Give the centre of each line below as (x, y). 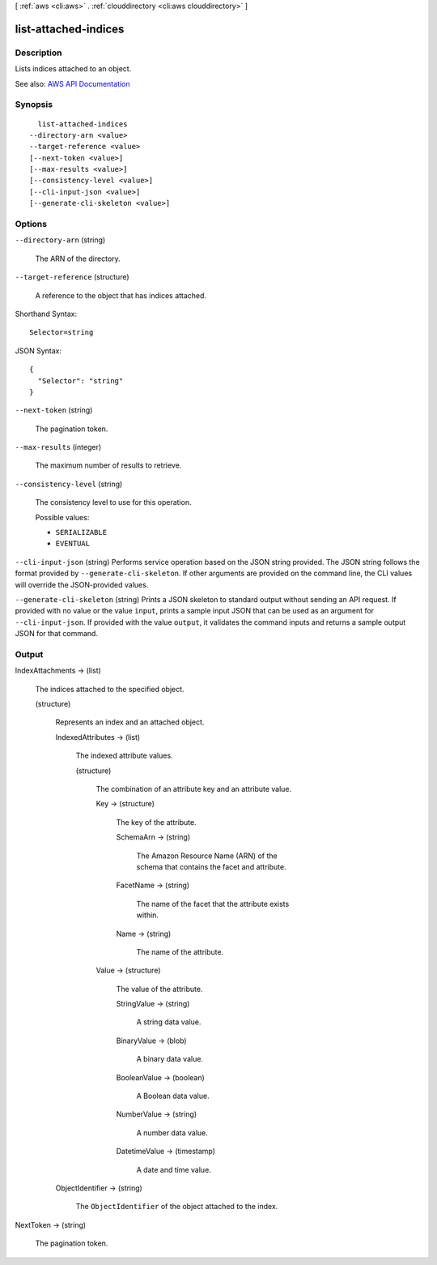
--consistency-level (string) (69, 484)
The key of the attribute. (157, 822)
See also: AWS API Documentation (72, 83)
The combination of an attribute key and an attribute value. (194, 789)
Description (38, 53)
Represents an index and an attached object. (130, 722)
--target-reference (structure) (72, 277)
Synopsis (34, 105)
